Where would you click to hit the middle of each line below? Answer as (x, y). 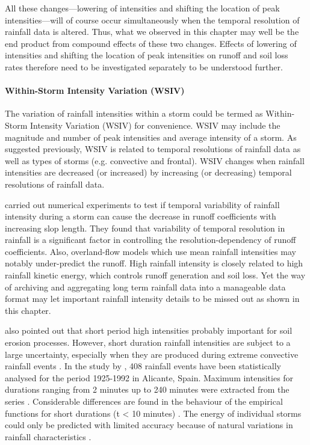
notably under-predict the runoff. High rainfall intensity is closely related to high (154, 263)
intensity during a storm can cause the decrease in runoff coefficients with (141, 216)
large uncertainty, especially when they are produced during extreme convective (152, 354)
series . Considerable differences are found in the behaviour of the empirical (144, 401)
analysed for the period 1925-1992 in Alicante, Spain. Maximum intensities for (149, 377)
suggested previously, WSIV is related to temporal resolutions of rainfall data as (153, 149)
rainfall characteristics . (48, 436)
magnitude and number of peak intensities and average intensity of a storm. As (151, 137)
